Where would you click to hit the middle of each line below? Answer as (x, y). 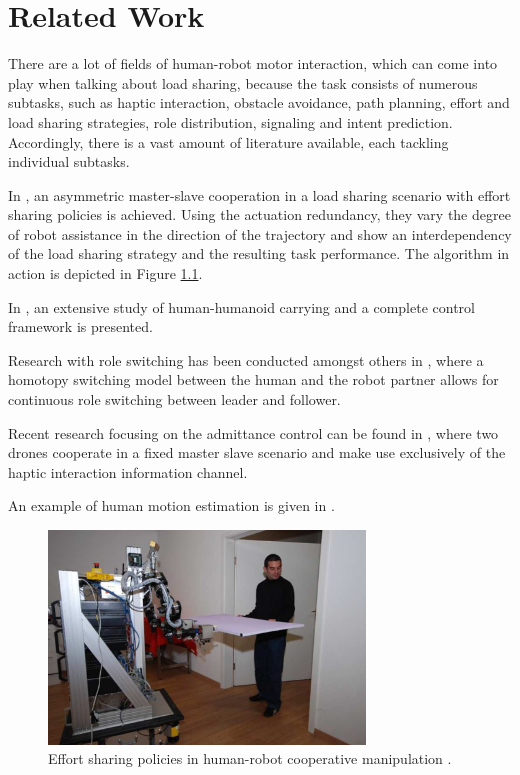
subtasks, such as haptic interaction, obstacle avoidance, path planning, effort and (259, 102)
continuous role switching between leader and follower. (174, 399)
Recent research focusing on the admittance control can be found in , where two (253, 432)
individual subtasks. (69, 161)
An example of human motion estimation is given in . (171, 505)
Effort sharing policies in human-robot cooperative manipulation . (250, 758)
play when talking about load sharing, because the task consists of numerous (243, 82)
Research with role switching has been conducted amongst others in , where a (246, 359)
